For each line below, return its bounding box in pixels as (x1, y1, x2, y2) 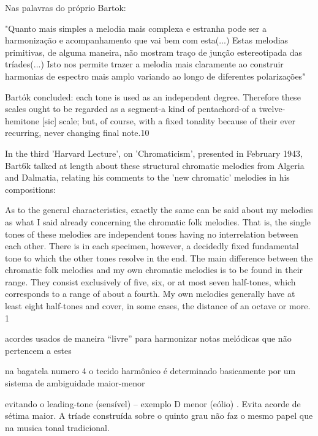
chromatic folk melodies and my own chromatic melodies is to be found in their (5, 263, 303, 276)
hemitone (5, 114, 39, 127)
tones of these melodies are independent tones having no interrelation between (5, 227, 298, 240)
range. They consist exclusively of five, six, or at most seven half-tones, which (5, 275, 296, 288)
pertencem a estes (5, 344, 72, 356)
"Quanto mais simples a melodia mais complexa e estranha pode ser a (5, 21, 267, 34)
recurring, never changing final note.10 (5, 126, 150, 139)
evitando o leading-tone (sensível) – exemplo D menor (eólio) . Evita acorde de (5, 397, 301, 410)
